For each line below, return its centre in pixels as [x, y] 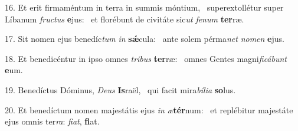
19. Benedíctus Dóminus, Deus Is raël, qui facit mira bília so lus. [120, 89]
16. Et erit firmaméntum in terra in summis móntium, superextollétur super [144, 7]
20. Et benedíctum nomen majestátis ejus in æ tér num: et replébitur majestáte [149, 109]
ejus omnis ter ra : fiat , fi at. [52, 121]
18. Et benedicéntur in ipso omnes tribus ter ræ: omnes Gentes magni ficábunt [146, 58]
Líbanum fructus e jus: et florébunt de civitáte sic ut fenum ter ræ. [125, 19]
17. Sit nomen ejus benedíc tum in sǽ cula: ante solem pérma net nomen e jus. [145, 39]
